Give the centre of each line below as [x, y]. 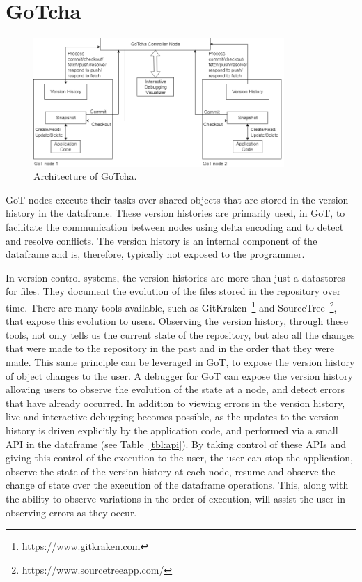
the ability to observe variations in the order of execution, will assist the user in [175, 499]
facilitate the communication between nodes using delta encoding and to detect [175, 227]
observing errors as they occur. [71, 512]
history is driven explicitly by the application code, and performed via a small [172, 430]
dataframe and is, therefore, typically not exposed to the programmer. [155, 254]
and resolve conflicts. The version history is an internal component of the [162, 240]
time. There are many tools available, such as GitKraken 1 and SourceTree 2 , [171, 306]
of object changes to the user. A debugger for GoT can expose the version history [179, 375]
